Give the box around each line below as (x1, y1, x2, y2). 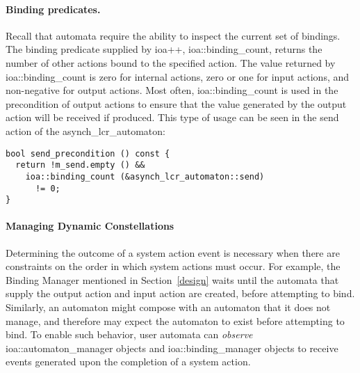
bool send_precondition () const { (6, 148, 170, 159)
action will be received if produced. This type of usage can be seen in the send (6, 110, 339, 125)
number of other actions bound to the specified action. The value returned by (6, 55, 336, 70)
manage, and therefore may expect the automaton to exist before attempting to (6, 313, 345, 328)
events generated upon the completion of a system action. (6, 354, 251, 369)
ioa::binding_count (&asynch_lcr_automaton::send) (25, 171, 265, 182)
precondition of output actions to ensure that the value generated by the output (6, 96, 347, 111)
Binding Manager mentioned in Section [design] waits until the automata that (6, 272, 339, 287)
